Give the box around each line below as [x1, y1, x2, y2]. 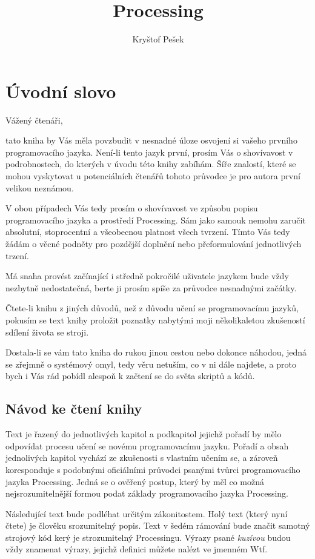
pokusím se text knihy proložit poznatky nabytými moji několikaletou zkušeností [5, 313, 305, 326]
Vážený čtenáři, [5, 113, 63, 126]
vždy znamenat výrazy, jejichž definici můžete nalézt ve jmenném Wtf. [5, 543, 268, 555]
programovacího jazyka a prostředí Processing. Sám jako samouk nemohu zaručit [5, 213, 306, 226]
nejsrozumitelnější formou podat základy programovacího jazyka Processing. [5, 487, 289, 500]
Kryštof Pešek [132, 33, 184, 45]
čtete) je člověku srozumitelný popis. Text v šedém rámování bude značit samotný [5, 519, 310, 532]
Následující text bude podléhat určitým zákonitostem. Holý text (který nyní [5, 507, 288, 520]
